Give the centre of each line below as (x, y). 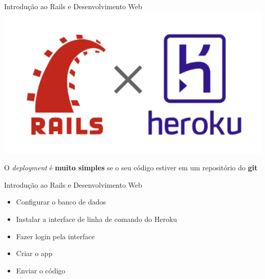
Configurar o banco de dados (61, 202)
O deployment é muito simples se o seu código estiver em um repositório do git (131, 168)
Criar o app (34, 253)
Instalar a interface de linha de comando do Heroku (97, 219)
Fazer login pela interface (55, 236)
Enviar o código (41, 270)
